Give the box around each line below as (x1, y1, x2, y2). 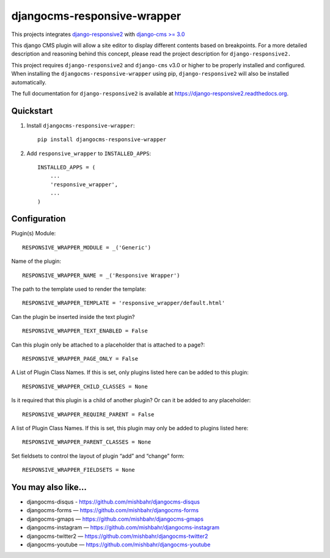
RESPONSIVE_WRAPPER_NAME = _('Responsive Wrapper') (22, 272, 180, 279)
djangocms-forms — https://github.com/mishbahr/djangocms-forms (26, 507, 199, 514)
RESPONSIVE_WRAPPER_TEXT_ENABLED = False (22, 328, 148, 334)
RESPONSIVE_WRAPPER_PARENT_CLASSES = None (22, 439, 152, 446)
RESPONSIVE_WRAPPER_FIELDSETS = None (22, 466, 136, 474)
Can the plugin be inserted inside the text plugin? (11, 313, 135, 320)
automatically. (11, 78, 47, 86)
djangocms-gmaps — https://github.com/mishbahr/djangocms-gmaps (26, 515, 204, 523)
